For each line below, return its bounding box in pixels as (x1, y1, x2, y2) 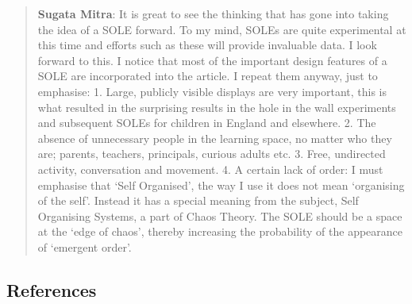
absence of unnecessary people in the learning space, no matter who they (37, 129, 392, 146)
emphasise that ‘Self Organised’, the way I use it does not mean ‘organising (37, 176, 405, 193)
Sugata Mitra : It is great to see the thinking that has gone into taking (37, 6, 389, 21)
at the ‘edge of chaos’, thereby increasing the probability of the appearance (37, 223, 403, 240)
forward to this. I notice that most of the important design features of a (37, 52, 387, 68)
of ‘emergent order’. (37, 238, 132, 255)
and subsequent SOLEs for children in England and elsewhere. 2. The (37, 114, 376, 131)
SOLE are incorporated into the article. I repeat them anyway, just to (37, 67, 378, 84)
